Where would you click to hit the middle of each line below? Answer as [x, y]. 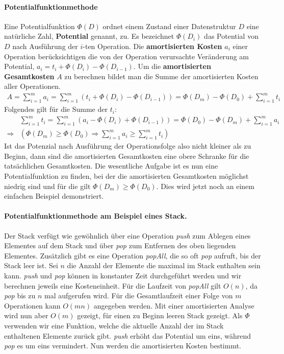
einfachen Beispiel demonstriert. [54, 196]
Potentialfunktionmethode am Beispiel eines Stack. [96, 216]
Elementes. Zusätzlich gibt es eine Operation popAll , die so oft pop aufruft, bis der [133, 255]
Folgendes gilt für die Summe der [56, 109]
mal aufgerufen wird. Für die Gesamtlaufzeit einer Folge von [139, 296]
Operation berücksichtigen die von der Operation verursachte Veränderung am [127, 56]
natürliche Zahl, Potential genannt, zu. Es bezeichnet [89, 36]
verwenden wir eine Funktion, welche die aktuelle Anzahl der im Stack [114, 325]
